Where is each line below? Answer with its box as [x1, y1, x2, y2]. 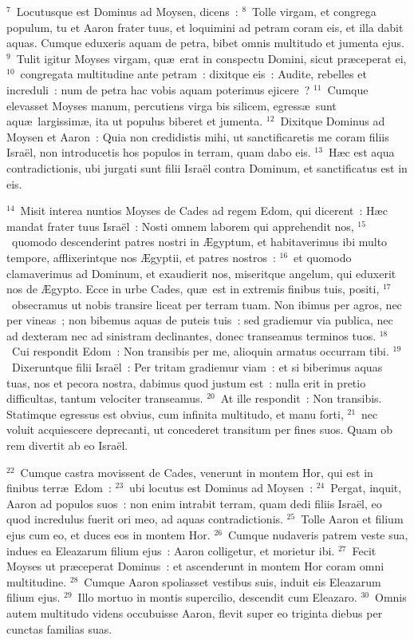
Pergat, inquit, [330, 479, 402, 496]
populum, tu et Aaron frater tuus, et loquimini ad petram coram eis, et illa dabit [6, 18, 404, 35]
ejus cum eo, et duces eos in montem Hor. [6, 527, 211, 543]
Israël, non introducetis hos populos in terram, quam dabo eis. [6, 144, 311, 161]
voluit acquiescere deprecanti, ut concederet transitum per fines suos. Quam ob [6, 421, 392, 438]
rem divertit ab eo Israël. [6, 437, 128, 454]
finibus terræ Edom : [6, 479, 112, 496]
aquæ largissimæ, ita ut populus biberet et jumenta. [6, 113, 263, 129]
